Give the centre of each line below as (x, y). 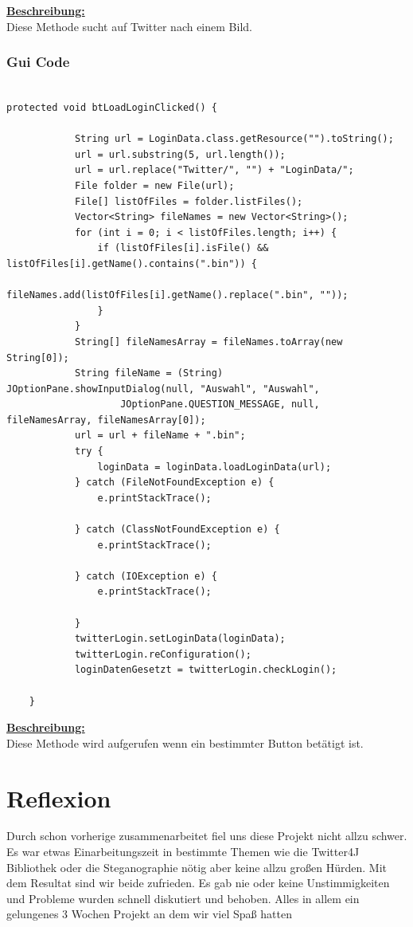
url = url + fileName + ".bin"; (160, 436)
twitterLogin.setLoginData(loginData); (180, 639)
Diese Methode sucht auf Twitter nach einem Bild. (129, 26)
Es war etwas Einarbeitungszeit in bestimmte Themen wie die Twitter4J (183, 852)
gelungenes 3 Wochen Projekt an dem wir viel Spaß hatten (149, 914)
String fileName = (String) (149, 373)
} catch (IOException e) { (146, 576)
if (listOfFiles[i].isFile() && (183, 248)
